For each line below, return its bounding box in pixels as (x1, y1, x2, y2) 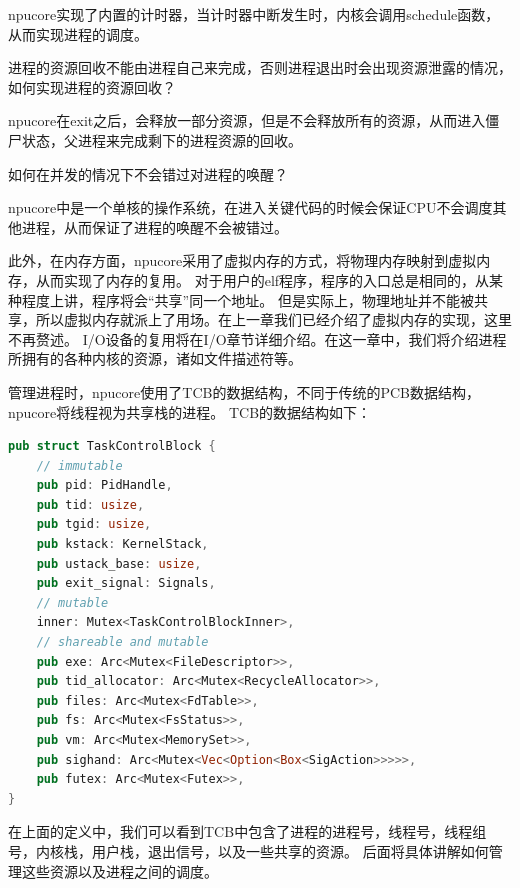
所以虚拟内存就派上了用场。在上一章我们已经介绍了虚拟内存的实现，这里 (35, 309, 512, 330)
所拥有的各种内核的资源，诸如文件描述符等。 (8, 348, 302, 369)
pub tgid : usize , (36, 517, 152, 532)
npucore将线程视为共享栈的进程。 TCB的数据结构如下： (8, 401, 372, 422)
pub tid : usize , (36, 497, 145, 512)
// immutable (36, 458, 123, 473)
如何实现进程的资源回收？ (8, 76, 176, 97)
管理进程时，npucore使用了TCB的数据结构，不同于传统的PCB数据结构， (8, 381, 480, 402)
